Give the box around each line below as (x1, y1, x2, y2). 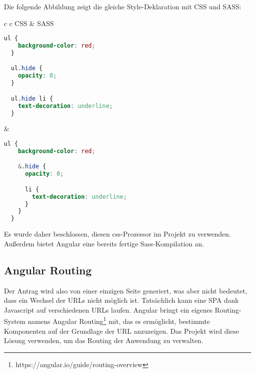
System (4, 316, 26, 326)
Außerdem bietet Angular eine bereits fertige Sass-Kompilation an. (4, 238, 204, 248)
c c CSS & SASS (4, 18, 54, 28)
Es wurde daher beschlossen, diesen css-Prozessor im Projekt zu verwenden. (4, 229, 231, 239)
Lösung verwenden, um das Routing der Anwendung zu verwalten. (4, 335, 204, 346)
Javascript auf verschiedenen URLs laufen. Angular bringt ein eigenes (4, 304, 213, 315)
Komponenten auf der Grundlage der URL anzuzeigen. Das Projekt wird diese (4, 325, 239, 336)
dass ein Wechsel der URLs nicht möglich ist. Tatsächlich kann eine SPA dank (4, 295, 239, 305)
